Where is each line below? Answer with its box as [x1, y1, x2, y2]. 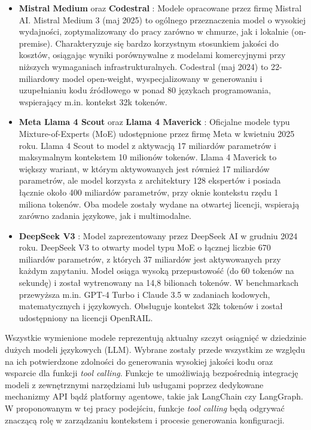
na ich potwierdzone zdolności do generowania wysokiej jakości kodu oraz [5, 355, 273, 367]
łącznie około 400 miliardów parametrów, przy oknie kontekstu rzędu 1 [19, 185, 279, 198]
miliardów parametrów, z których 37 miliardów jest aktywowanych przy [19, 252, 281, 265]
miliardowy [19, 72, 60, 84]
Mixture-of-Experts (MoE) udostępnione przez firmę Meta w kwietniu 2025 [19, 127, 295, 139]
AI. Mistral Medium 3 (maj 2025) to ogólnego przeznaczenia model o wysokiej [19, 13, 306, 26]
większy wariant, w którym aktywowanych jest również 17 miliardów [19, 162, 270, 175]
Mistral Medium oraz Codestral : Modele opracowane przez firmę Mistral [19, 2, 302, 14]
